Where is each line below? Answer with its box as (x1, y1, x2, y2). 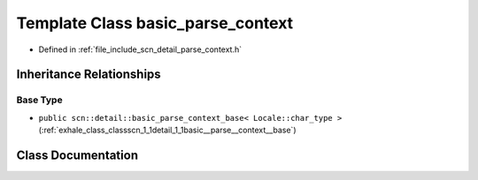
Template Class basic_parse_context (16, 13, 294, 33)
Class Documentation (16, 147, 139, 162)
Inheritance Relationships (16, 67, 161, 82)
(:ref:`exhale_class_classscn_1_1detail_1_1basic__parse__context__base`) (38, 124, 297, 136)
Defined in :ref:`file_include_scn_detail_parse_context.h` (38, 44, 243, 55)
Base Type (16, 94, 63, 106)
